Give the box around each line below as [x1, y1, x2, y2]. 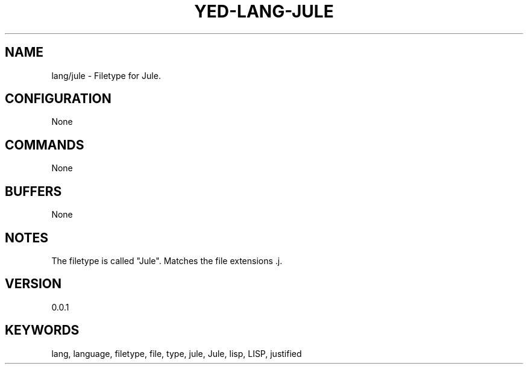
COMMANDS [5, 137, 84, 153]
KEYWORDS [5, 323, 80, 338]
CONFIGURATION [5, 91, 112, 107]
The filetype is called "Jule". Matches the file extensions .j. [51, 255, 283, 266]
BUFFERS [5, 183, 62, 199]
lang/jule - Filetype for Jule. [51, 70, 161, 81]
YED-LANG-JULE [194, 1, 334, 22]
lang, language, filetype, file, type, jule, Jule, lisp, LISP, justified [51, 348, 302, 359]
